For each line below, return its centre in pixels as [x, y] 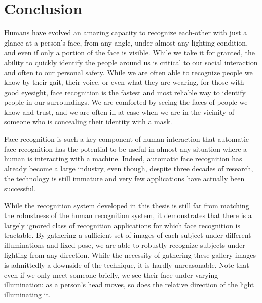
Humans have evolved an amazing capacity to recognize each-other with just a [126, 33]
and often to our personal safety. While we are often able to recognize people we [128, 72]
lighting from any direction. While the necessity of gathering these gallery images [130, 255]
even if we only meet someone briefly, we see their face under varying [111, 274]
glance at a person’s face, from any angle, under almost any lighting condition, [126, 42]
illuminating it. [27, 294]
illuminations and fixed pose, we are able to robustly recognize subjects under [125, 245]
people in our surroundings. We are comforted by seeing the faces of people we [126, 102]
